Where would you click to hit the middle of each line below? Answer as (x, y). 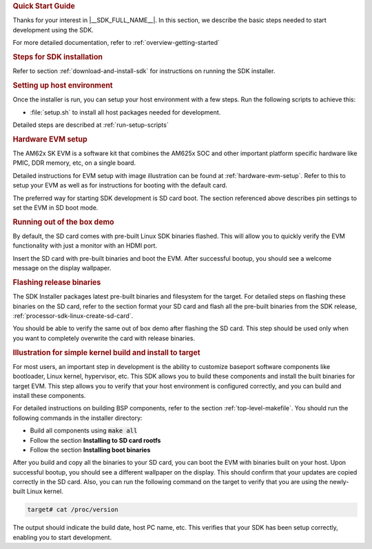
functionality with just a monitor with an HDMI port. (85, 246)
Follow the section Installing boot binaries (90, 450)
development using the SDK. (53, 30)
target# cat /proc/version (73, 510)
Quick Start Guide (44, 6)
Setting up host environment (63, 85)
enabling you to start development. (62, 537)
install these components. (49, 395)
